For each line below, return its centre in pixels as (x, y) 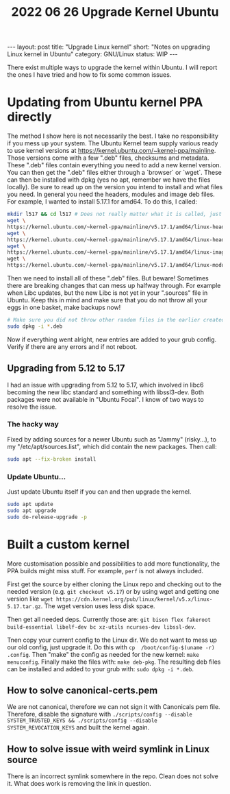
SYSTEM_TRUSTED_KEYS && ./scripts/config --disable (82, 721)
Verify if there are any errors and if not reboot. (72, 346)
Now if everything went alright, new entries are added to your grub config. (112, 339)
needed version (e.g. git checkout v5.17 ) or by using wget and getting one (113, 591)
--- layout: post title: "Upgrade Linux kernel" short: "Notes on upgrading (109, 47)
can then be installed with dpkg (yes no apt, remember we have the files (109, 180)
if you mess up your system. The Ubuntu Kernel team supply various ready (113, 143)
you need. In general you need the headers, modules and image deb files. (111, 194)
